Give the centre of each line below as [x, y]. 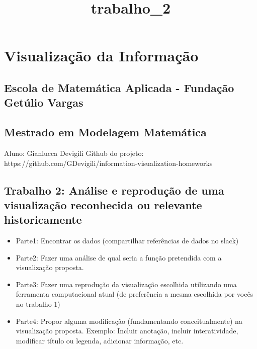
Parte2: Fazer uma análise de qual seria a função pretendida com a [119, 257]
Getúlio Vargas [44, 102]
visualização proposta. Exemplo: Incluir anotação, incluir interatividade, [127, 331]
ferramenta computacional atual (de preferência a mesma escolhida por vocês [135, 294]
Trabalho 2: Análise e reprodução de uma [114, 190]
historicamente [43, 220]
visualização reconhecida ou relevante [103, 204]
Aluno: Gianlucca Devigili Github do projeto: [74, 153]
